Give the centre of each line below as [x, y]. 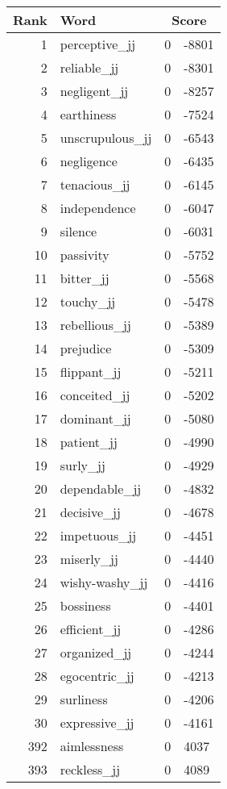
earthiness [88, 114]
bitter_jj [85, 278]
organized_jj [96, 652]
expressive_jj [97, 722]
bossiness [85, 605]
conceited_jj [95, 395]
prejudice [86, 348]
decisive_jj [90, 512]
